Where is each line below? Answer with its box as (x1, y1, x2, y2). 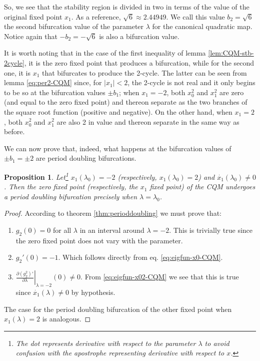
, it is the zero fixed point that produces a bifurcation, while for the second (24, 57, 254, 68)
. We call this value (166, 11, 225, 22)
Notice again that (4, 31, 57, 41)
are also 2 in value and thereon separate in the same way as (56, 116, 239, 127)
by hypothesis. (71, 286, 115, 297)
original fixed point (4, 11, 62, 22)
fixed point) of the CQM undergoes (149, 181, 255, 192)
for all (52, 224, 71, 235)
